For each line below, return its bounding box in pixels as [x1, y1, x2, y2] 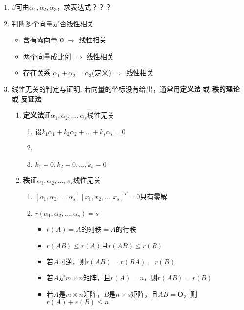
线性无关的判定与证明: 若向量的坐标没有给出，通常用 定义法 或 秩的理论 [11, 83, 240, 94]
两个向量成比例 [23, 51, 71, 61]
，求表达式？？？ [57, 2, 112, 12]
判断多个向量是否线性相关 [11, 18, 94, 28]
